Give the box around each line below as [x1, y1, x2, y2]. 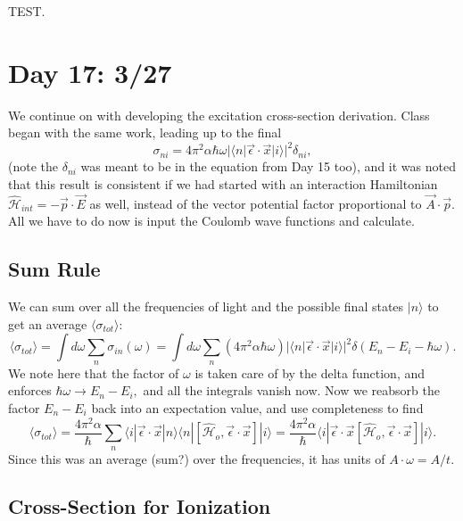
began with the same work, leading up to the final [8, 123, 282, 142]
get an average [8, 314, 87, 333]
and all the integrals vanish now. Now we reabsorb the [143, 381, 440, 400]
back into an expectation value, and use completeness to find [91, 398, 424, 417]
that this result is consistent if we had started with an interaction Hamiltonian [8, 175, 438, 193]
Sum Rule [8, 255, 101, 283]
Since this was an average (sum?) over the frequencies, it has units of [8, 449, 385, 467]
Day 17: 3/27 [8, 54, 172, 90]
